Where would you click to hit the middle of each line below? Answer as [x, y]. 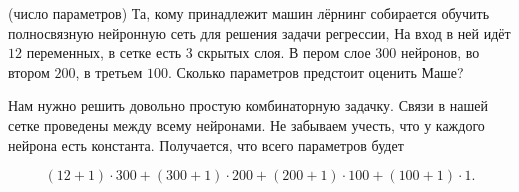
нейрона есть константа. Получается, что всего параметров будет [206, 144]
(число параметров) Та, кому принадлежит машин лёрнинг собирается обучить [249, 13]
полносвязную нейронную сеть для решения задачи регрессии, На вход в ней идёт [259, 32]
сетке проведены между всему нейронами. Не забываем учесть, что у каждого [246, 124]
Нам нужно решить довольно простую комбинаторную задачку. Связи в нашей [248, 105]
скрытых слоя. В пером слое [284, 52]
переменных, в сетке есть [104, 52]
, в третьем [109, 71]
